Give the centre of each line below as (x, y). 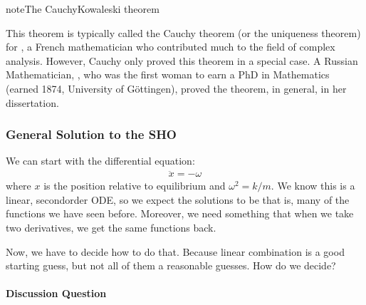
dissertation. (32, 102)
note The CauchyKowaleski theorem (83, 9)
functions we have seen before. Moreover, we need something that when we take (180, 213)
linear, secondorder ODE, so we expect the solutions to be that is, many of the (178, 199)
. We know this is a (313, 186)
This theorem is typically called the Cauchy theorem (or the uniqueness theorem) (183, 32)
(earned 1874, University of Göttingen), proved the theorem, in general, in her (176, 88)
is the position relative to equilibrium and (135, 186)
